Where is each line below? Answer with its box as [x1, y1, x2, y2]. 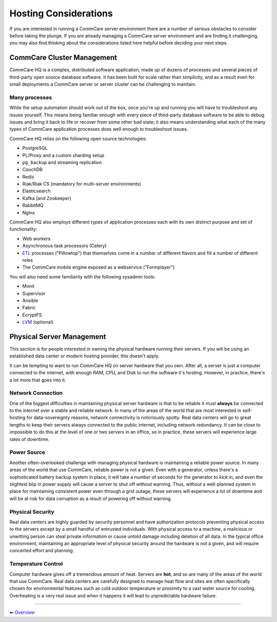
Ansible [22, 297, 38, 304]
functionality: [9, 226, 37, 232]
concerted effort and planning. [9, 548, 74, 554]
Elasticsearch [22, 188, 51, 194]
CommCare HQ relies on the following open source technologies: [9, 135, 147, 142]
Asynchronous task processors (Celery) [22, 243, 107, 249]
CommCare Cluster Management [9, 53, 117, 62]
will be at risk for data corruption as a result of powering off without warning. [9, 495, 172, 501]
